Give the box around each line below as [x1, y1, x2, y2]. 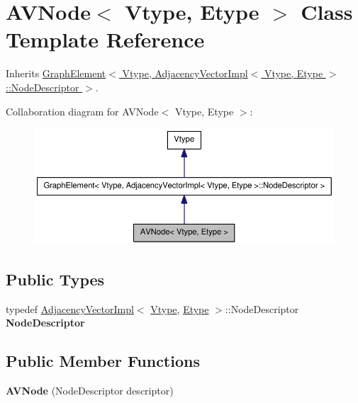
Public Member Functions [6, 350, 200, 372]
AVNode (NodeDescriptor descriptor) [6, 383, 174, 398]
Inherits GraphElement [6, 66, 106, 81]
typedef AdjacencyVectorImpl [6, 301, 134, 316]
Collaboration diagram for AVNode [6, 103, 159, 118]
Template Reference [6, 25, 205, 54]
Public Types [6, 268, 105, 290]
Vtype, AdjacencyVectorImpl [122, 66, 248, 81]
